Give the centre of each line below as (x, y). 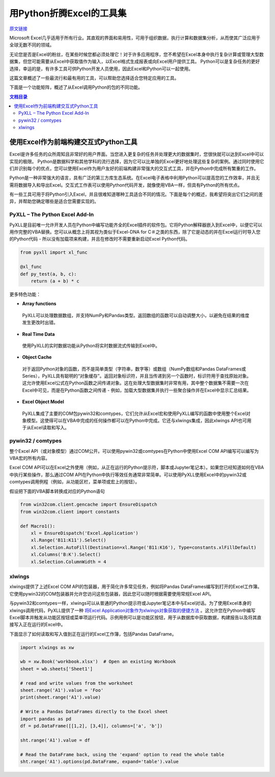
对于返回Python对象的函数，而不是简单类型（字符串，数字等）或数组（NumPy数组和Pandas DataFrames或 (134, 369)
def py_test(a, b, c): (48, 274)
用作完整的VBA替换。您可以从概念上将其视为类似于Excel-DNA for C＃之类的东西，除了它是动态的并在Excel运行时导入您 (135, 232)
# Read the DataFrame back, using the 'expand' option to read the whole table (122, 754)
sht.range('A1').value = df (55, 740)
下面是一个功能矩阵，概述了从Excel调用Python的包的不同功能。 (76, 87)
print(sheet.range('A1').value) (61, 697)
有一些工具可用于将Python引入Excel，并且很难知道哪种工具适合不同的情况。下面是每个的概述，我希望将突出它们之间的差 (136, 194)
